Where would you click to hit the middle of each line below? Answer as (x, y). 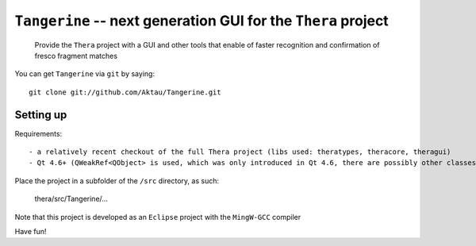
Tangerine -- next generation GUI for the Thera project (202, 21)
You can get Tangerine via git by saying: (84, 74)
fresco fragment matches (76, 56)
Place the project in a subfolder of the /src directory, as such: (117, 181)
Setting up (41, 115)
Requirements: (38, 133)
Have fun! (31, 231)
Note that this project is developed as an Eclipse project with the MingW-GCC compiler (158, 217)
